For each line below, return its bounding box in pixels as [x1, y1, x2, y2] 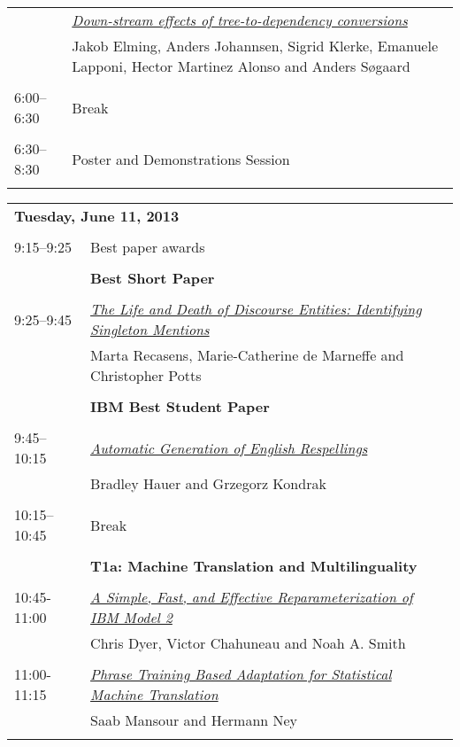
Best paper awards [90, 237, 205, 257]
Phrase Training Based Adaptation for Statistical [90, 664, 392, 684]
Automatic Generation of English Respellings [90, 437, 368, 458]
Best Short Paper [90, 268, 215, 288]
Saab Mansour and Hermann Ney [90, 710, 298, 730]
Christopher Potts [90, 365, 202, 385]
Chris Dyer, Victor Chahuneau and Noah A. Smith [90, 633, 406, 653]
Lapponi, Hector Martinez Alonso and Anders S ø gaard [72, 56, 410, 76]
